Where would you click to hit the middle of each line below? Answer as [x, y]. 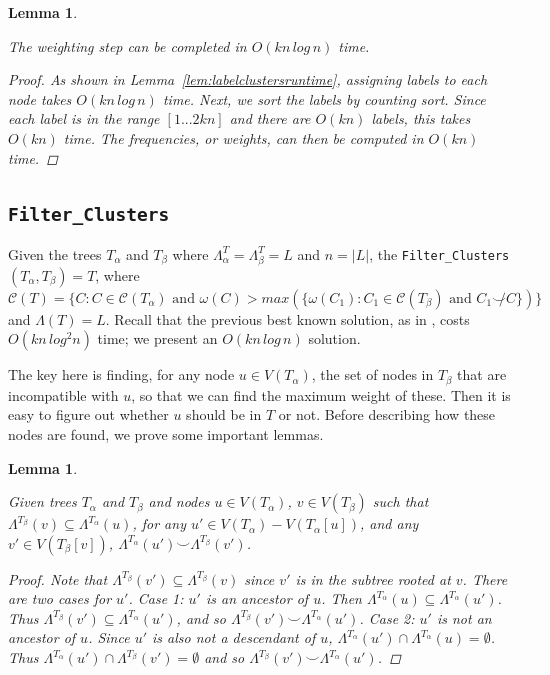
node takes [40, 98]
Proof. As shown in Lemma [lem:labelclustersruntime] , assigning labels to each [248, 79]
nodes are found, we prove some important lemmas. [166, 433]
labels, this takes [421, 118]
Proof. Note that [58, 578]
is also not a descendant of [234, 637]
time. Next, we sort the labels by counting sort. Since [324, 98]
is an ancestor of [257, 598]
